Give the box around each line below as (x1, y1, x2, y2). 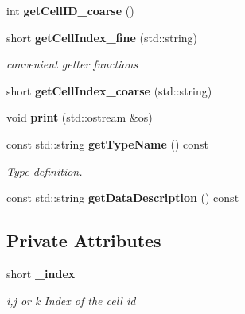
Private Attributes (6, 228, 161, 253)
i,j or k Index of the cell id (6, 292, 136, 308)
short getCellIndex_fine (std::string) (6, 29, 198, 45)
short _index (6, 265, 76, 281)
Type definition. (6, 162, 83, 179)
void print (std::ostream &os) (6, 109, 153, 126)
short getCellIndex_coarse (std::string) (6, 82, 212, 99)
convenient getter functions (6, 56, 138, 72)
